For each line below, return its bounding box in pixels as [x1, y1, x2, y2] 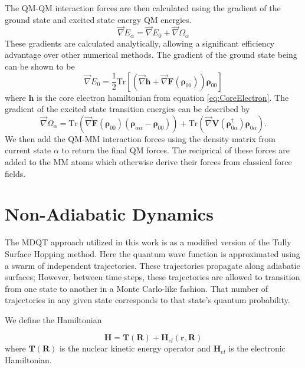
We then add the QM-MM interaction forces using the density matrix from [5, 132, 276, 144]
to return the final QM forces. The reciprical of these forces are [61, 144, 290, 156]
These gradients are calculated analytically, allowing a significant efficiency [5, 37, 275, 49]
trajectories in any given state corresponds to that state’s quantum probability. [5, 294, 290, 306]
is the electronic [228, 342, 286, 354]
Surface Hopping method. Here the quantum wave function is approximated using [5, 247, 300, 259]
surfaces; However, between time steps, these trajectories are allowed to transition [5, 271, 300, 283]
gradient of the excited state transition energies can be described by [5, 103, 250, 115]
